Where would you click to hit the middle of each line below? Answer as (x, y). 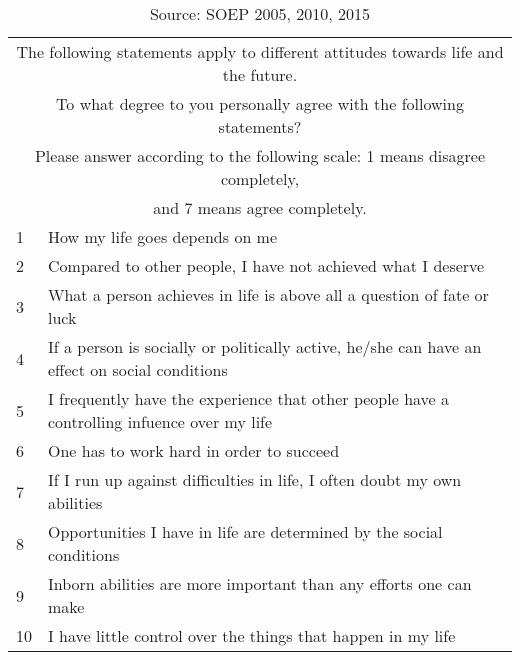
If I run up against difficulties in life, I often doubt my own (255, 479)
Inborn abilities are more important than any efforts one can (260, 583)
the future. (260, 74)
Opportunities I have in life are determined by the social (245, 531)
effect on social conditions (138, 369)
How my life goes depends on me (163, 236)
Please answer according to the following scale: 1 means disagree (260, 155)
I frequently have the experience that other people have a (249, 398)
